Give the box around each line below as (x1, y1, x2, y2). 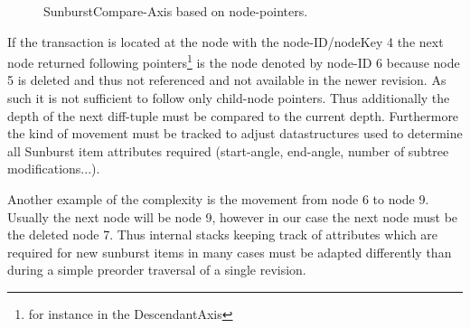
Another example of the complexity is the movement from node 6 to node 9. (7, 190, 429, 208)
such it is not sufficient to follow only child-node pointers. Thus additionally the (7, 89, 450, 108)
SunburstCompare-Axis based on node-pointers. (43, 2, 308, 20)
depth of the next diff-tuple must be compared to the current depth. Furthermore (7, 106, 459, 125)
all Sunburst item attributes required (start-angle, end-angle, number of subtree (7, 141, 449, 160)
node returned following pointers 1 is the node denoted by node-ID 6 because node (7, 51, 460, 71)
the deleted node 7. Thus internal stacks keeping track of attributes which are (7, 225, 438, 244)
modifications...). (7, 159, 100, 178)
